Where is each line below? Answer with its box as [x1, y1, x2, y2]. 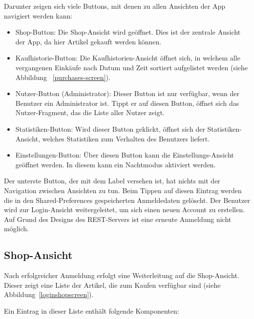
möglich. [4, 223, 29, 234]
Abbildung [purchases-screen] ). [15, 72, 110, 82]
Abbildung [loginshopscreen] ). [4, 289, 94, 299]
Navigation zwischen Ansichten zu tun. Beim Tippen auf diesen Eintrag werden [4, 185, 242, 195]
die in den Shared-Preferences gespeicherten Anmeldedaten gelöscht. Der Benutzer [4, 195, 250, 205]
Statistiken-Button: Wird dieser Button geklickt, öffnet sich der [15, 123, 205, 134]
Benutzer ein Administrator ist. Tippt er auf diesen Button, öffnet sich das [15, 98, 239, 108]
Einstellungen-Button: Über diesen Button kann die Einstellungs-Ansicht [15, 150, 234, 160]
